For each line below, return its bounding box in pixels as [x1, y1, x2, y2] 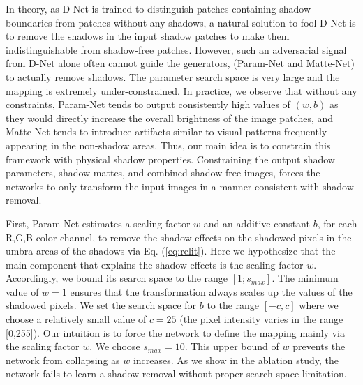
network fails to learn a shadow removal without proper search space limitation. [6, 366, 347, 381]
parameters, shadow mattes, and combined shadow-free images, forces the [6, 165, 320, 180]
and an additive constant [203, 216, 310, 230]
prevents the [292, 339, 346, 354]
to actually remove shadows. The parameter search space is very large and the [6, 69, 340, 84]
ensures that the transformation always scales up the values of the [70, 284, 353, 299]
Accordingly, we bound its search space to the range [6, 271, 228, 285]
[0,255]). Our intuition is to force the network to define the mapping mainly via [6, 325, 345, 340]
